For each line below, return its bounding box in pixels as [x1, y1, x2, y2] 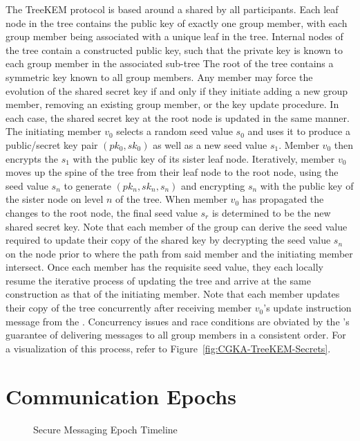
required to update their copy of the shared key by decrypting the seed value [6, 233, 331, 247]
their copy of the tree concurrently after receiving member [6, 300, 252, 315]
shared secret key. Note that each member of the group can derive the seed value [6, 219, 348, 233]
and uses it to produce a [247, 124, 350, 138]
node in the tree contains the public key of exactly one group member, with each [6, 15, 348, 30]
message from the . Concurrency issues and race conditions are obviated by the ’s [6, 314, 350, 328]
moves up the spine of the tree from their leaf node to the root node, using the [6, 165, 339, 179]
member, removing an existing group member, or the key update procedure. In [6, 97, 339, 111]
